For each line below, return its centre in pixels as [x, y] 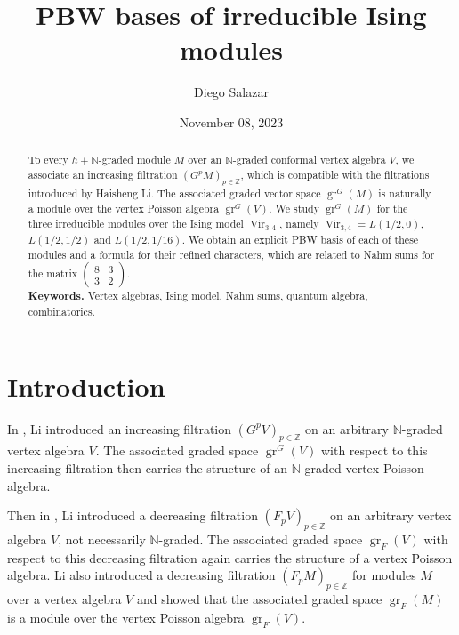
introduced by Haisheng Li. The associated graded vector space [174, 193]
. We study [294, 209]
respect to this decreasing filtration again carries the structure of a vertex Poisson [230, 557]
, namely [299, 223]
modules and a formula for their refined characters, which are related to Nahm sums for [231, 254]
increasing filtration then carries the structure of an [148, 467]
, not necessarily [102, 539]
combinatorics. [61, 311]
